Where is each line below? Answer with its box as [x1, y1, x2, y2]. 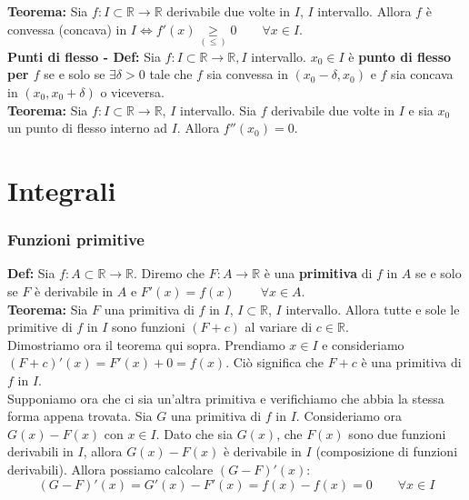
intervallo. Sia [179, 100, 257, 119]
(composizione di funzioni [315, 442, 458, 461]
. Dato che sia [155, 424, 233, 443]
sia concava [391, 65, 454, 84]
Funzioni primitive [7, 228, 145, 251]
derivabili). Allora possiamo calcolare [7, 459, 214, 478]
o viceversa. [100, 83, 165, 101]
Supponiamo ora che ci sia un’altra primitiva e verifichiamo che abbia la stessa [7, 388, 444, 407]
